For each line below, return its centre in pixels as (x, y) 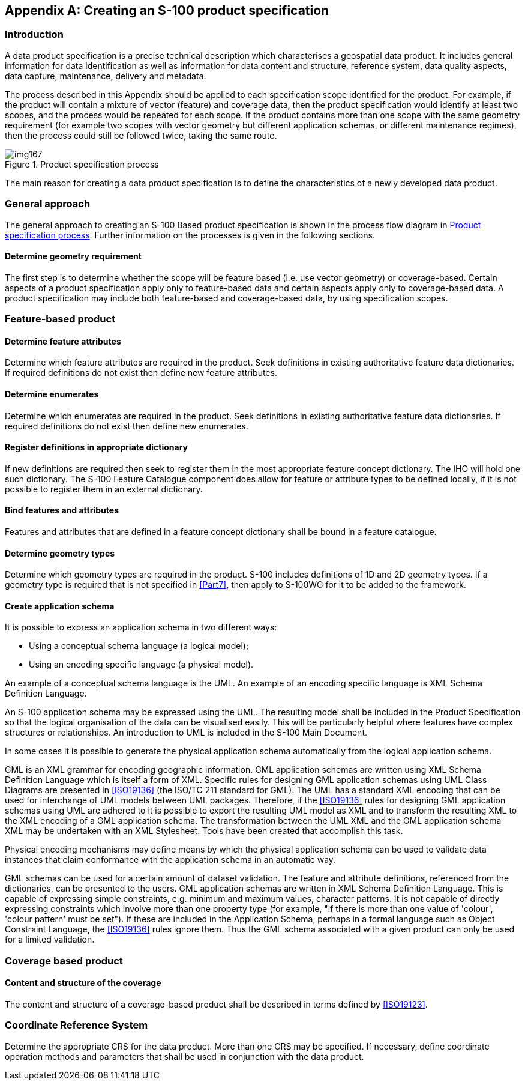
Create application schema (60, 606)
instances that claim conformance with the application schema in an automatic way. (170, 860)
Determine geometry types (60, 553)
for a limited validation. (50, 940)
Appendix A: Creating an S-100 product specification (167, 11)
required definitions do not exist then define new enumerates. (127, 426)
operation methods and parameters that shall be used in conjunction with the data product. (184, 1056)
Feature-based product (60, 319)
